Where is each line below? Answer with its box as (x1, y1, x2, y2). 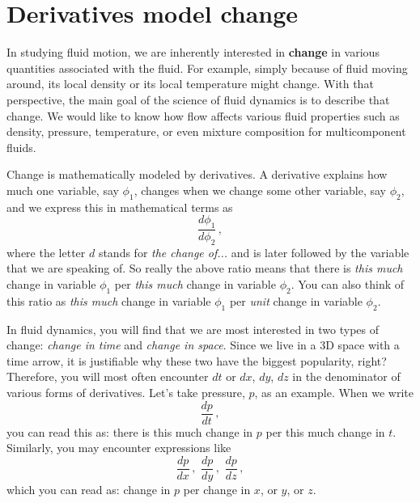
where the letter (6, 243, 86, 260)
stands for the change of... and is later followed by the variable (98, 243, 409, 260)
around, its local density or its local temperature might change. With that (6, 75, 374, 92)
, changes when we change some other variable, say (134, 181, 387, 198)
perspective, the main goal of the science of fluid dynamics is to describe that (6, 91, 390, 108)
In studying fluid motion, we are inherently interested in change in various (6, 44, 380, 61)
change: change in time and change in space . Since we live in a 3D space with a (6, 336, 400, 353)
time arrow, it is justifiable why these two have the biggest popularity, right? (6, 352, 387, 369)
